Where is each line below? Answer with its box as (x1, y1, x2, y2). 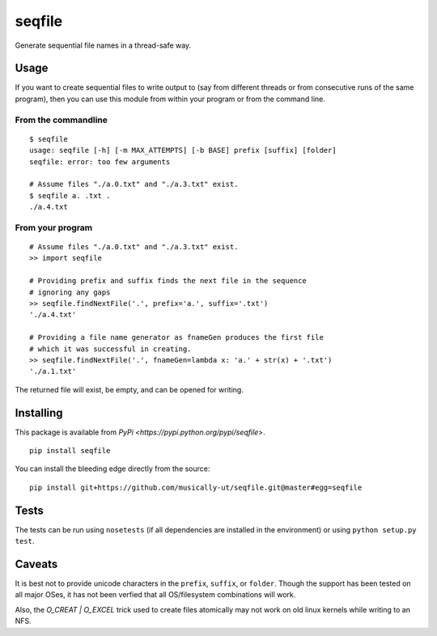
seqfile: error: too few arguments (29, 157, 171, 166)
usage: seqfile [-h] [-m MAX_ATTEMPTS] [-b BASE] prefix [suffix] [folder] (29, 146, 337, 155)
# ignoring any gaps (29, 287, 111, 297)
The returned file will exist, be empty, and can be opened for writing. (15, 384, 244, 394)
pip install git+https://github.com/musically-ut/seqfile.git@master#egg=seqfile (29, 482, 363, 492)
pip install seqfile (29, 446, 111, 456)
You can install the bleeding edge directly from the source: (15, 464, 210, 473)
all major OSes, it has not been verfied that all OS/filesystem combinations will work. (15, 590, 296, 600)
